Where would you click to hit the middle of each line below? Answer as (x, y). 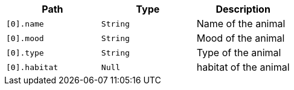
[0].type (25, 53)
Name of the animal (241, 24)
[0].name (25, 24)
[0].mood (25, 38)
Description (243, 9)
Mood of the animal (241, 38)
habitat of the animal (243, 67)
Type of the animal (239, 53)
